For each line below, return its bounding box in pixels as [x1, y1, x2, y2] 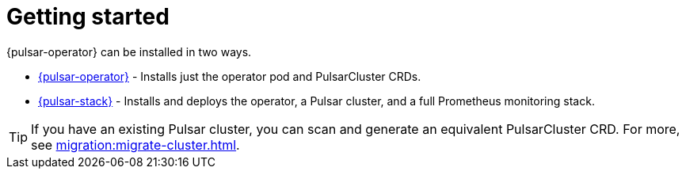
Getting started [6, 3, 170, 30]
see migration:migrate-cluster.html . [31, 136, 240, 153]
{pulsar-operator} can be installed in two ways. [6, 44, 252, 59]
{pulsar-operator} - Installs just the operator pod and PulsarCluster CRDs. [38, 69, 421, 83]
